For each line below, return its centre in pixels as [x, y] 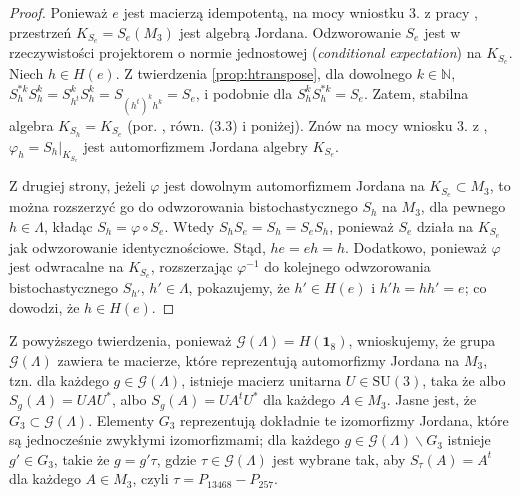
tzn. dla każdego [59, 379]
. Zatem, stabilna [416, 92]
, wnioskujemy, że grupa [422, 340]
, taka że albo [464, 379]
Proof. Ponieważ [58, 12]
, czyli [150, 478]
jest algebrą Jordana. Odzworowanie [290, 31]
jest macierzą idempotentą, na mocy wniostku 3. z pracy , [300, 12]
